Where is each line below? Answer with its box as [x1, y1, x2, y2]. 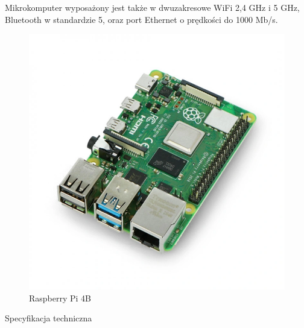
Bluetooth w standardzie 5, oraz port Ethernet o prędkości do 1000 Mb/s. [5, 13, 278, 25]
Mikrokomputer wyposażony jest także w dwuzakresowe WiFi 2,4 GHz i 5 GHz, [5, 1, 300, 13]
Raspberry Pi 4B [29, 291, 92, 304]
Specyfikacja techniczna [5, 312, 92, 324]
